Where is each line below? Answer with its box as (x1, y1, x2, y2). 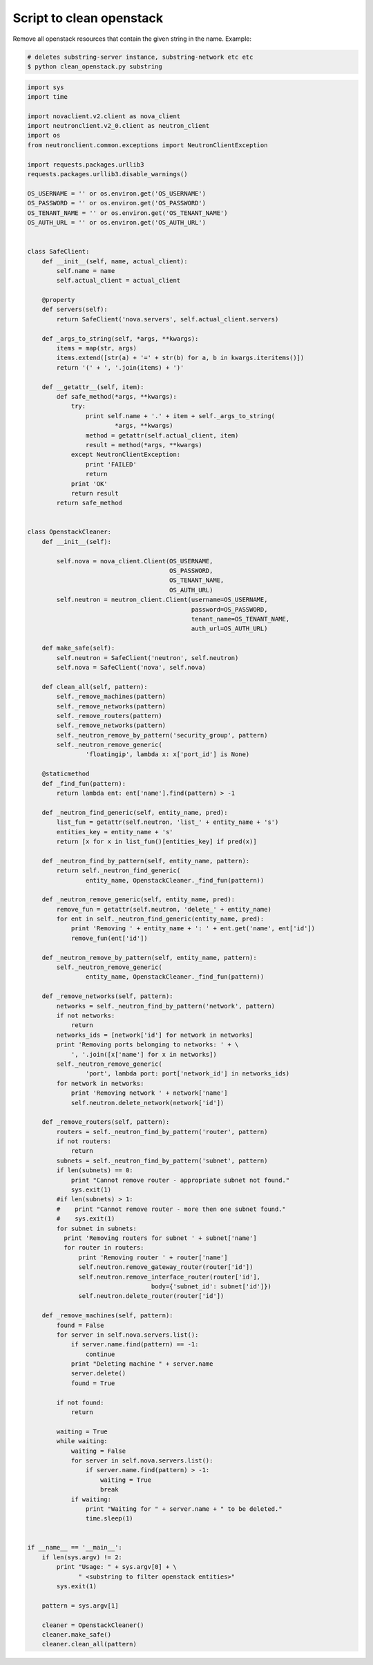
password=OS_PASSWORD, (191, 605, 268, 613)
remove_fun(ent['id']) (70, 934, 148, 942)
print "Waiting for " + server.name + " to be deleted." (85, 1505, 283, 1513)
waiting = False (70, 1447, 126, 1455)
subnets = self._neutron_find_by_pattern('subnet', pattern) (56, 1156, 268, 1165)
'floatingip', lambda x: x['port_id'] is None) (85, 751, 250, 758)
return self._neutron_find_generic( (56, 867, 181, 874)
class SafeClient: (27, 247, 90, 256)
